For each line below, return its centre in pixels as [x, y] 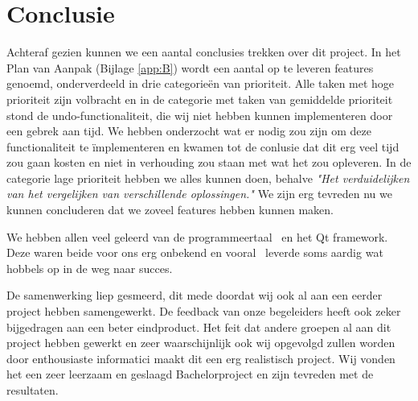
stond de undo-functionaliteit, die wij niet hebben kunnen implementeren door [200, 115]
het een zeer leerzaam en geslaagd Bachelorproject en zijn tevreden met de [190, 374]
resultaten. [33, 390]
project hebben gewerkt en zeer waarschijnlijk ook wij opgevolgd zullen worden [201, 343]
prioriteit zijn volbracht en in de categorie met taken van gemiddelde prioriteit [200, 99]
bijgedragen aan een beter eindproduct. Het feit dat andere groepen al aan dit [199, 327]
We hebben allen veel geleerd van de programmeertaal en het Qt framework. [197, 236]
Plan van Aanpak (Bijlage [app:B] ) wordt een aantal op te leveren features [190, 67]
